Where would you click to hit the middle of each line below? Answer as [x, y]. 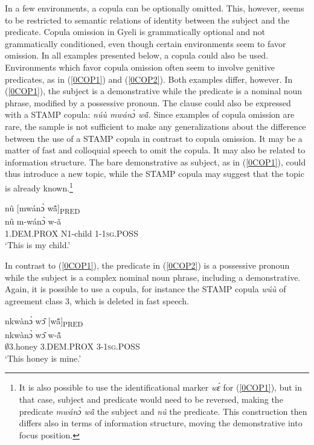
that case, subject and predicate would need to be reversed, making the [151, 399]
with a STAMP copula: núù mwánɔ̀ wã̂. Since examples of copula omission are [150, 114]
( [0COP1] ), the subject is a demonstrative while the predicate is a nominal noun [154, 91]
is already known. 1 [39, 187]
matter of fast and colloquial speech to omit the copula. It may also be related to [155, 150]
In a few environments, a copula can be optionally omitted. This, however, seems [155, 8]
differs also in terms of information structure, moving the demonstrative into [161, 423]
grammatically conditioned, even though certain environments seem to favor [146, 43]
